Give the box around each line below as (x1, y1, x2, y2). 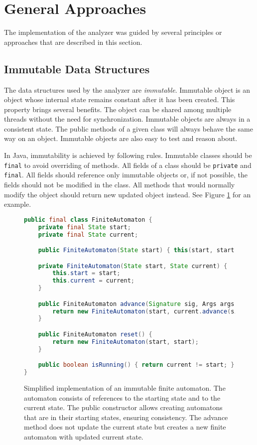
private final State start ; (38, 223, 131, 231)
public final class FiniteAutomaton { (24, 216, 152, 223)
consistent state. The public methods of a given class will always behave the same (4, 123, 253, 134)
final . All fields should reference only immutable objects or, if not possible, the (4, 169, 248, 180)
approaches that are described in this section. (4, 36, 142, 47)
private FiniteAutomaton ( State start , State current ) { (38, 262, 228, 270)
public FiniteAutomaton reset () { (38, 331, 152, 338)
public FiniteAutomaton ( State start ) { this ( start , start (38, 247, 235, 254)
